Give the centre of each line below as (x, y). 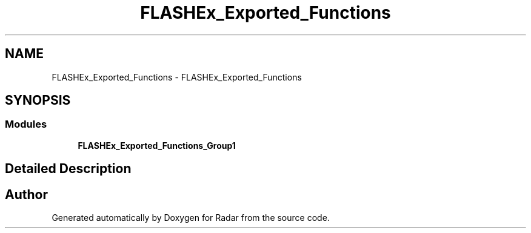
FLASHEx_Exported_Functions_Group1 (157, 145)
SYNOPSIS (38, 100)
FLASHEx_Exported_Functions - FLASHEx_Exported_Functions (177, 77)
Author (26, 194)
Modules (26, 124)
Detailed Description (68, 169)
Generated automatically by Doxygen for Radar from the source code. (191, 218)
